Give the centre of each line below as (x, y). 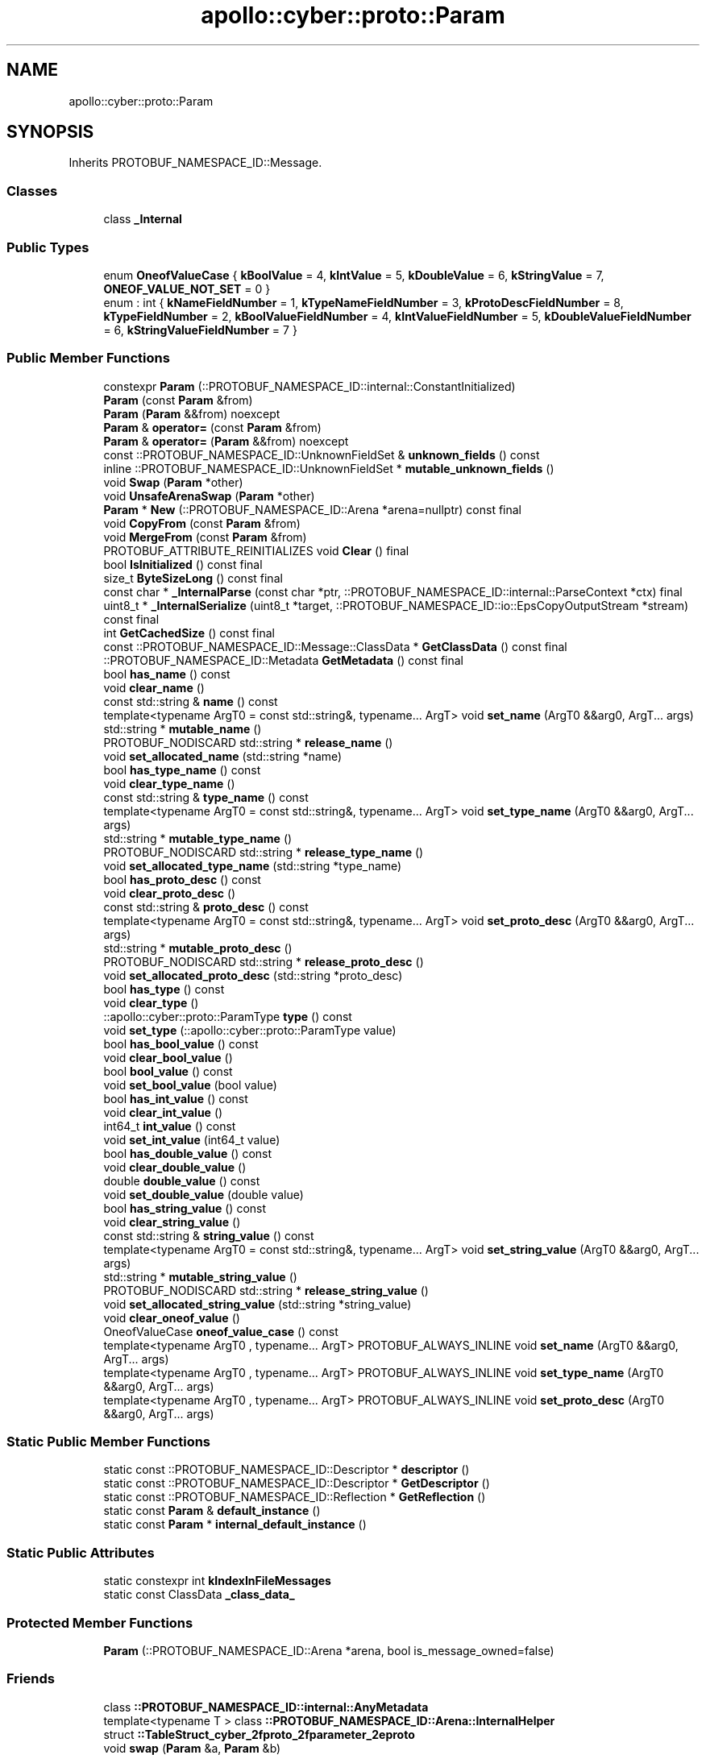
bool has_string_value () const (185, 1208)
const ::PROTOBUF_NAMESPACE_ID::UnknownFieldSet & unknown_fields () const (322, 454)
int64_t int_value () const (170, 1126)
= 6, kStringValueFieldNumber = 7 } (200, 330)
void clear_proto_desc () (170, 893)
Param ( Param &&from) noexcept (192, 413)
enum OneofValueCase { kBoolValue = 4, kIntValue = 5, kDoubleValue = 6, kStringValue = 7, (354, 275)
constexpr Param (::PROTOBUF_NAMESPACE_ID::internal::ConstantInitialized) (309, 386)
